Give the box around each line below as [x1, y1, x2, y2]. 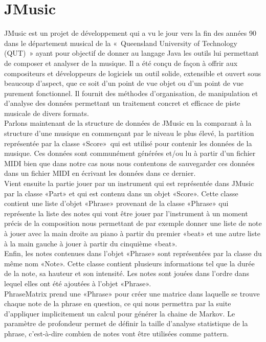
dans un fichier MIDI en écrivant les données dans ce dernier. [4, 168, 196, 178]
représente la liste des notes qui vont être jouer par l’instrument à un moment [4, 208, 248, 218]
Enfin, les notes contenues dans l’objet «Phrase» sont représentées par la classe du [4, 248, 262, 259]
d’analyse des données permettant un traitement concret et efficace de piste [4, 98, 240, 108]
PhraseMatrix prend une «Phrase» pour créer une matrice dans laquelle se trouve [4, 288, 260, 299]
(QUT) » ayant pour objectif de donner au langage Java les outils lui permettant [4, 48, 259, 58]
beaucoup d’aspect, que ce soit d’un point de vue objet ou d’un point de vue [4, 78, 244, 88]
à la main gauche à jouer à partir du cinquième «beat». [4, 238, 178, 248]
